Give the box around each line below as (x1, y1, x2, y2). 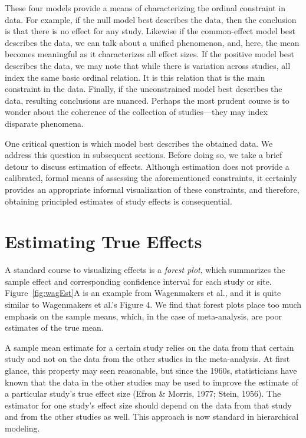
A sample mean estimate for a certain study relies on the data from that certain (5, 341, 294, 353)
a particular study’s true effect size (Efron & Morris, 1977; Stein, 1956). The (5, 387, 281, 400)
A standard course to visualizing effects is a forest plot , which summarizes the (5, 264, 285, 276)
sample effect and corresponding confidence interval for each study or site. (5, 275, 272, 287)
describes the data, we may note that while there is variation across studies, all (5, 59, 291, 71)
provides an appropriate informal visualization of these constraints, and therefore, (5, 183, 300, 195)
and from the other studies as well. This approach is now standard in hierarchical (5, 410, 299, 423)
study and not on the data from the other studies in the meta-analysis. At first (5, 353, 290, 365)
